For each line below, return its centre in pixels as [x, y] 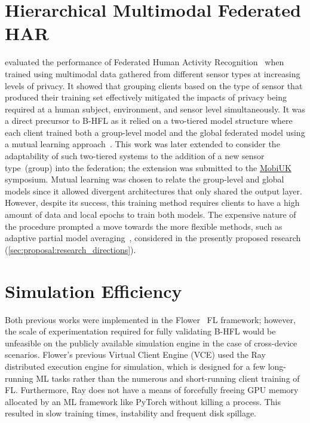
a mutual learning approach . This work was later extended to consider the [142, 144]
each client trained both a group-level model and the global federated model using [155, 132]
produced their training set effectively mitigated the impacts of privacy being [146, 97]
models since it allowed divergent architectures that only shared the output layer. [154, 191]
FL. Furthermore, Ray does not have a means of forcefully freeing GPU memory [152, 390]
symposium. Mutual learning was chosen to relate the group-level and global [145, 179]
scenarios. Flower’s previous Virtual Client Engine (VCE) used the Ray [135, 354]
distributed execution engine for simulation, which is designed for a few [135, 366]
